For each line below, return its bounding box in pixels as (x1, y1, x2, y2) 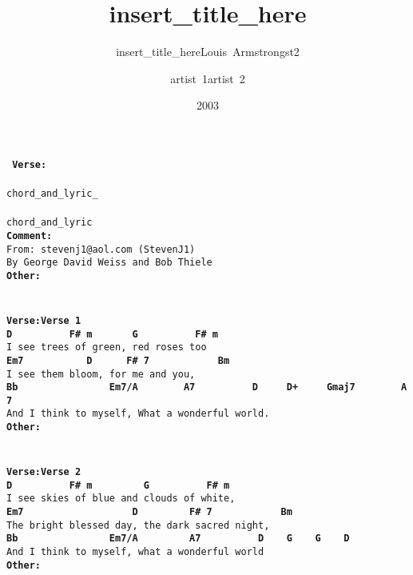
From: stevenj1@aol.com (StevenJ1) (6, 243, 196, 255)
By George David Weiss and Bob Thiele (6, 257, 212, 269)
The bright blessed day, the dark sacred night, (6, 519, 270, 531)
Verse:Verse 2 (6, 465, 81, 477)
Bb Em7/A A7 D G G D (6, 533, 350, 545)
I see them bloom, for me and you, (6, 368, 196, 380)
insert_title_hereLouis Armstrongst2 (116, 43, 300, 60)
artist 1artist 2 (170, 70, 245, 86)
